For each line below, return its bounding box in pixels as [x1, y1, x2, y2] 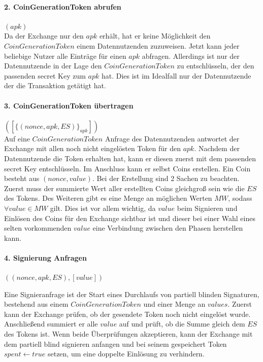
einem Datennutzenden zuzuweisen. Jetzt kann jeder [77, 40, 240, 51]
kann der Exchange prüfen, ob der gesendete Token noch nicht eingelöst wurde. [4, 308, 251, 319]
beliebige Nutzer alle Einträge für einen [4, 50, 126, 61]
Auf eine [4, 133, 30, 143]
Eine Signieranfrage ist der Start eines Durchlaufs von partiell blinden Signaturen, [4, 288, 259, 299]
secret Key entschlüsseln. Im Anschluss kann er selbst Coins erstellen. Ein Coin [4, 163, 251, 173]
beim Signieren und [177, 202, 238, 213]
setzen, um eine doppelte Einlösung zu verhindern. [47, 348, 205, 359]
